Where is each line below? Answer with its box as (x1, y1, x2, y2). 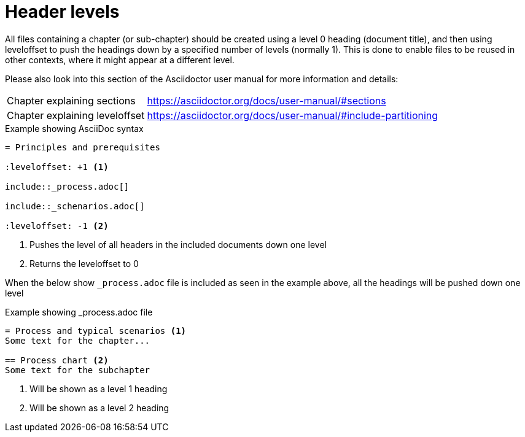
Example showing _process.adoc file (5, 306, 153, 317)
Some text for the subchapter (5, 365, 150, 375)
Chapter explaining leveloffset (7, 109, 145, 122)
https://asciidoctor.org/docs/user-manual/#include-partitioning (147, 109, 438, 122)
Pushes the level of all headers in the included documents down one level (29, 239, 327, 250)
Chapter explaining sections (7, 94, 136, 107)
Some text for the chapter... (5, 335, 150, 346)
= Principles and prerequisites (5, 142, 160, 152)
